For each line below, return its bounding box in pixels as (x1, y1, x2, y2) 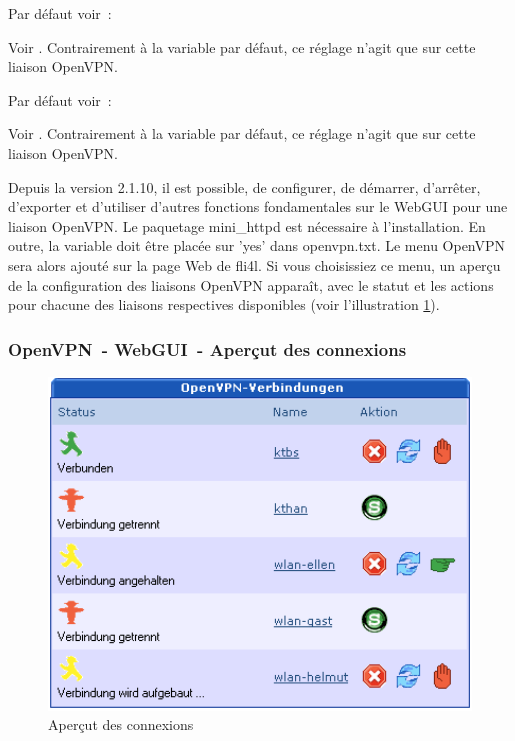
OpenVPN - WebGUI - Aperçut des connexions (8, 336, 407, 361)
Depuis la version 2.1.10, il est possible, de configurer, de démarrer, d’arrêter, (8, 176, 481, 197)
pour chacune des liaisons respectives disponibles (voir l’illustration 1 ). (8, 294, 440, 315)
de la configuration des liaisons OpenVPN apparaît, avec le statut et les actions (8, 274, 494, 295)
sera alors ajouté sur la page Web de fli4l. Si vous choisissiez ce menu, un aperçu (8, 254, 501, 275)
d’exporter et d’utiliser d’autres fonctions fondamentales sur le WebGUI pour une (8, 196, 508, 217)
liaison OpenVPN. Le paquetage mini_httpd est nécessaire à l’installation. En (8, 215, 486, 236)
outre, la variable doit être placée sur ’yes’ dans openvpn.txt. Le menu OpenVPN (8, 235, 506, 256)
